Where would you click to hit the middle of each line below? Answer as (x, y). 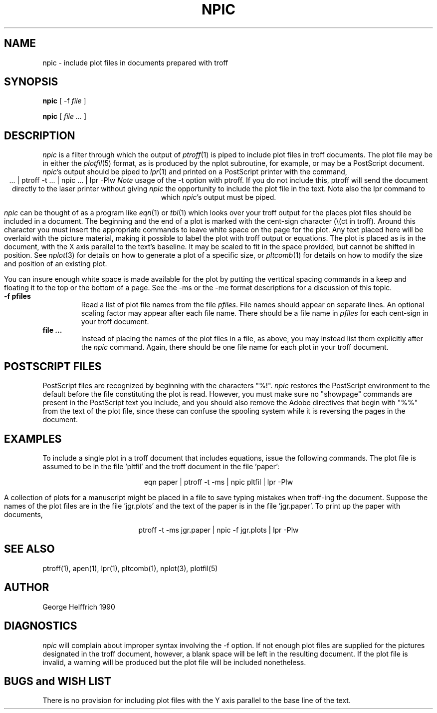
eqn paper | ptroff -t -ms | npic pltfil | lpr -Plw (218, 482)
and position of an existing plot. (56, 264)
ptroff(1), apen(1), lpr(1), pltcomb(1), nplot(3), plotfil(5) (130, 568)
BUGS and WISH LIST (58, 681)
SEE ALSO (29, 549)
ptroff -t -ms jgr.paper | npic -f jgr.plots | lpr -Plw (218, 530)
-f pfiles (17, 296)
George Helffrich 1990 (79, 607)
